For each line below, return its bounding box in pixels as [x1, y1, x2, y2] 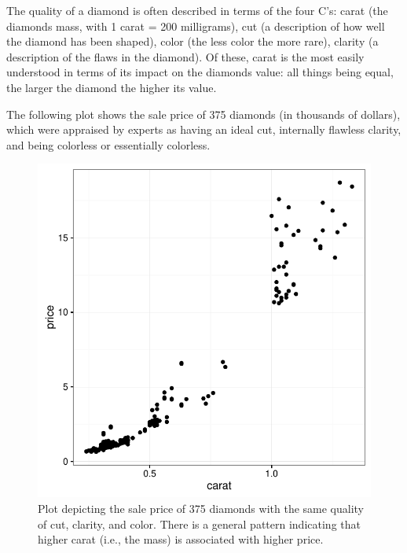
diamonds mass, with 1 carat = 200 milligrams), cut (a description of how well [6, 17, 385, 34]
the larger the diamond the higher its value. [6, 79, 217, 95]
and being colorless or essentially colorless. [6, 136, 211, 153]
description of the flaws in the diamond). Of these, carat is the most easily [6, 48, 365, 65]
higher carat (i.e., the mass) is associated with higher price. [38, 531, 324, 547]
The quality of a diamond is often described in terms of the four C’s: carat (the [6, 2, 388, 18]
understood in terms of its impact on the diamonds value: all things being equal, [6, 64, 394, 80]
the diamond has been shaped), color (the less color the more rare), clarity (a [6, 33, 379, 50]
